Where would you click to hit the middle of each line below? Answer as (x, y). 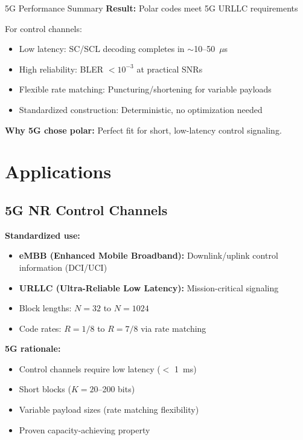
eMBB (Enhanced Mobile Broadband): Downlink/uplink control (148, 255)
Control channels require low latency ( (90, 368)
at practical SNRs (170, 69)
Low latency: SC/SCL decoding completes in (102, 49)
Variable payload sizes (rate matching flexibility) (109, 409)
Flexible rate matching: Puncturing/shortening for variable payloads (145, 89)
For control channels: (43, 28)
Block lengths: (45, 308)
